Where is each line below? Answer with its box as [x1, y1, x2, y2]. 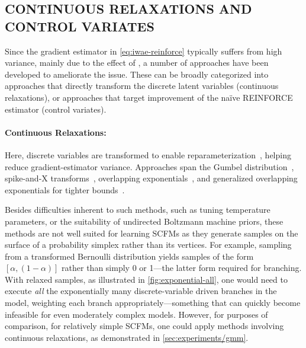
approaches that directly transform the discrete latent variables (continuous [5, 79, 279, 92]
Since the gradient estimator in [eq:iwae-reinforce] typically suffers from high [5, 44, 282, 57]
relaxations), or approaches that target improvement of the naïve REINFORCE [5, 91, 293, 103]
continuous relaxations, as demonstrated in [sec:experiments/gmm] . [5, 331, 249, 343]
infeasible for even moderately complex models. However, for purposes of [5, 308, 268, 320]
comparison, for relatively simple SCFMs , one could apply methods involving [5, 320, 284, 332]
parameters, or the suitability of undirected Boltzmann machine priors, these [5, 215, 284, 227]
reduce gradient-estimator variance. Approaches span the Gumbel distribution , [5, 160, 294, 173]
